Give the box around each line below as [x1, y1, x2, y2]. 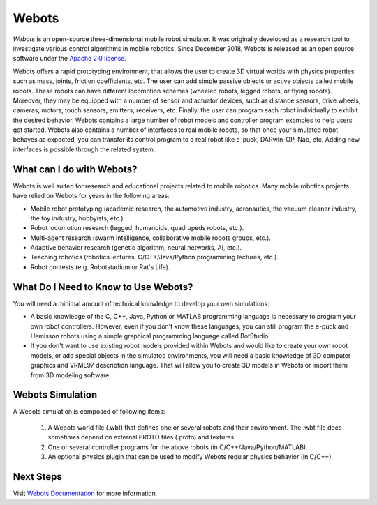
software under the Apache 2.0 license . [13, 54, 127, 63]
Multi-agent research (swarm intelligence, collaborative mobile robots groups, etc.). [30, 234, 272, 242]
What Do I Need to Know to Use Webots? [13, 281, 193, 293]
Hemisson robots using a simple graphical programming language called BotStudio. [30, 331, 271, 340]
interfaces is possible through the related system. [13, 145, 156, 153]
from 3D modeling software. [30, 370, 112, 379]
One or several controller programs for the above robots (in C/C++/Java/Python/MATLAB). [47, 443, 308, 451]
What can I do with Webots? [13, 163, 138, 175]
